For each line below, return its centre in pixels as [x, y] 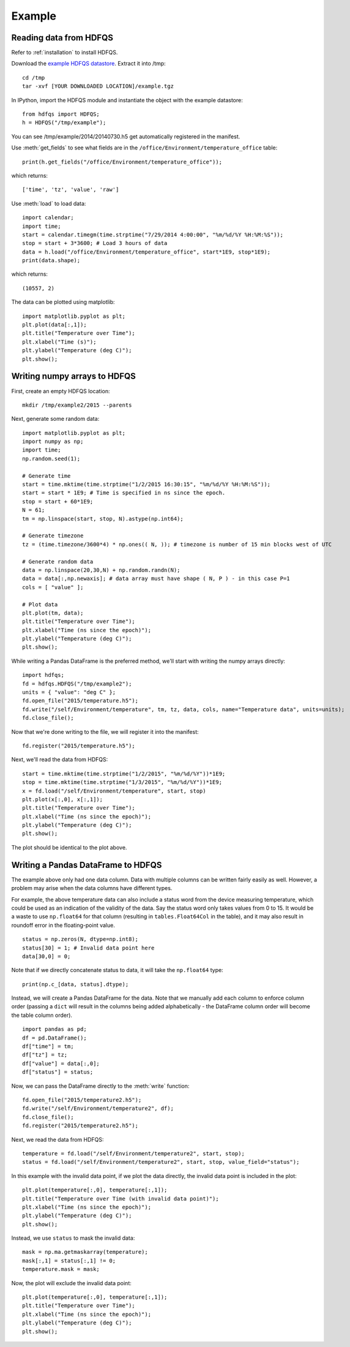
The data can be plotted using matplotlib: [63, 302]
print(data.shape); [51, 261]
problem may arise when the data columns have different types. [92, 888]
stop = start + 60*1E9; [58, 501]
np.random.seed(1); [51, 458]
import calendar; [48, 218]
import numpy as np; [53, 442]
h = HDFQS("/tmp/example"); [64, 123]
